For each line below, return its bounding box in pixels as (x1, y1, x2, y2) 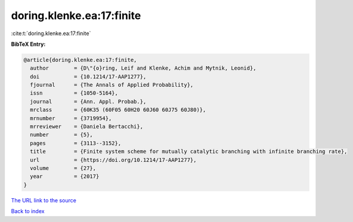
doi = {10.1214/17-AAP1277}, (30, 73, 147, 80)
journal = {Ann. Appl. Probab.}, (30, 98, 147, 105)
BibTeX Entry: (11, 40, 46, 48)
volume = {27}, (30, 165, 97, 171)
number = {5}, (30, 132, 94, 138)
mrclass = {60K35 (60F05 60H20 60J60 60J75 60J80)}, (30, 107, 206, 113)
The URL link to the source (11, 196, 77, 204)
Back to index (11, 208, 45, 215)
